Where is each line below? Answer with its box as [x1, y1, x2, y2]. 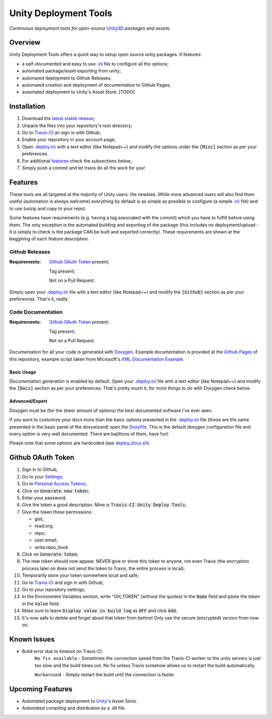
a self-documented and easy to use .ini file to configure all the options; [22, 61, 169, 67]
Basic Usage [9, 369, 36, 375]
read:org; [34, 523, 54, 529]
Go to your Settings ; [22, 473, 64, 480]
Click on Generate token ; [22, 551, 79, 557]
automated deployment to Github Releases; [22, 75, 112, 81]
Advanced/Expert [9, 398, 47, 404]
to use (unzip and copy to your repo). [9, 205, 87, 211]
